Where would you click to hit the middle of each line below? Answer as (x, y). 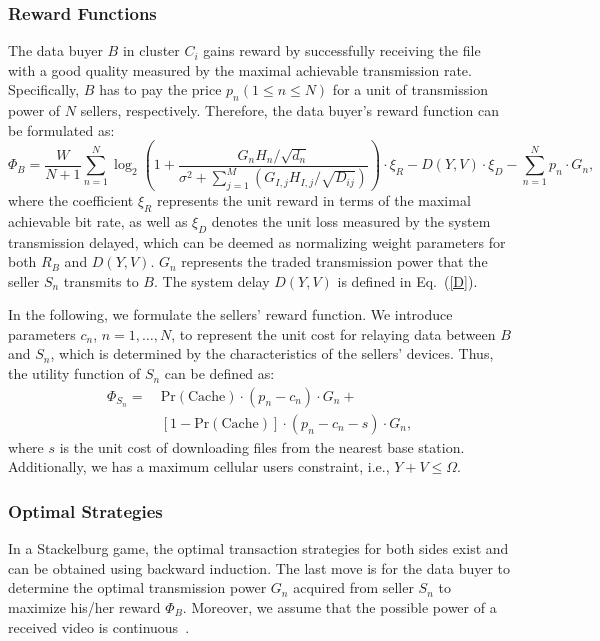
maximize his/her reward (84, 606)
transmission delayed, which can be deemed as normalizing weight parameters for (257, 241)
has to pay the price (160, 89)
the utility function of (74, 373)
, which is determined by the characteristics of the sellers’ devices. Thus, (272, 353)
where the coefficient (71, 199)
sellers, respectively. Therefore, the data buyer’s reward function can (289, 110)
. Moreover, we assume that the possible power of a (339, 606)
